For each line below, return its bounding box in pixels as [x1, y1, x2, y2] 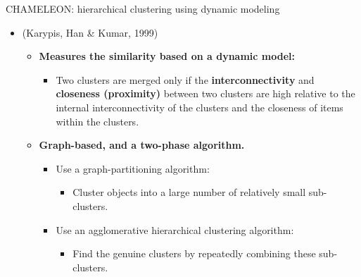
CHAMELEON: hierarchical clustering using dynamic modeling [6, 1, 280, 16]
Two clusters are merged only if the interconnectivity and [56, 72, 315, 87]
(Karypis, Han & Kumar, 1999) [22, 25, 158, 39]
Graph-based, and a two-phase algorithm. [39, 137, 245, 152]
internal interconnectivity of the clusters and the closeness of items [56, 99, 343, 114]
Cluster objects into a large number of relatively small [72, 185, 306, 199]
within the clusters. [56, 113, 139, 128]
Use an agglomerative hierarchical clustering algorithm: [56, 222, 294, 237]
